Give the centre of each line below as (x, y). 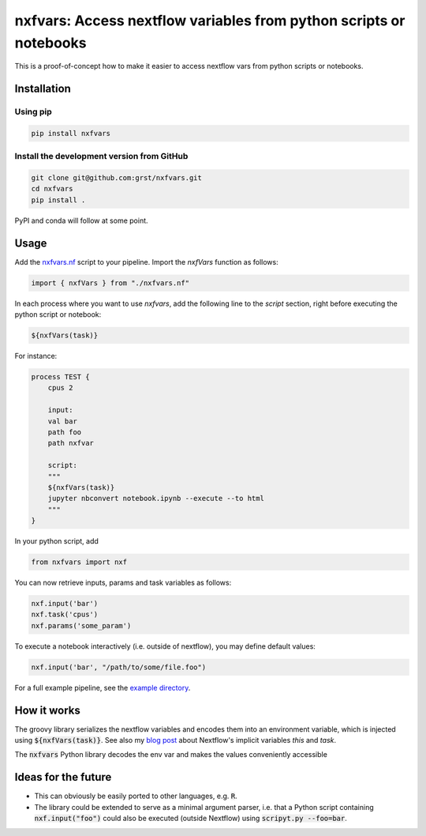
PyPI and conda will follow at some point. (82, 220)
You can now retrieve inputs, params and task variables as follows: (123, 583)
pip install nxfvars (71, 133)
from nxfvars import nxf (79, 562)
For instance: (36, 356)
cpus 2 (60, 388)
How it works (47, 710)
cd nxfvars (52, 189)
